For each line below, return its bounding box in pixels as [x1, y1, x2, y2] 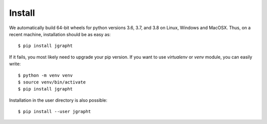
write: [9, 61, 21, 67]
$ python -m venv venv [18, 72, 73, 78]
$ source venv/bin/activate [18, 79, 86, 85]
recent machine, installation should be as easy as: [9, 31, 111, 37]
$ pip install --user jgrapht [18, 109, 91, 115]
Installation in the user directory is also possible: [9, 97, 108, 103]
